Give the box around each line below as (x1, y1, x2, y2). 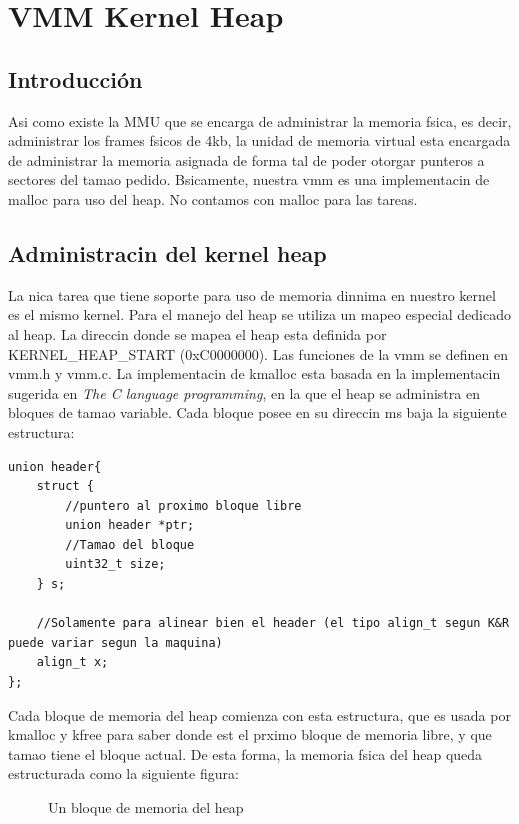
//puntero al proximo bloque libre (65, 498, 302, 513)
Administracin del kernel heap (8, 237, 327, 268)
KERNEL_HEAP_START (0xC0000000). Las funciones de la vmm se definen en (8, 343, 508, 364)
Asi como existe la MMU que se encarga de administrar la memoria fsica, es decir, (8, 110, 512, 131)
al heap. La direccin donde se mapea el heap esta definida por (8, 323, 387, 344)
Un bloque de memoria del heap (48, 797, 244, 817)
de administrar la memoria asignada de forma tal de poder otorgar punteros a (8, 149, 485, 170)
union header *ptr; (65, 518, 195, 533)
